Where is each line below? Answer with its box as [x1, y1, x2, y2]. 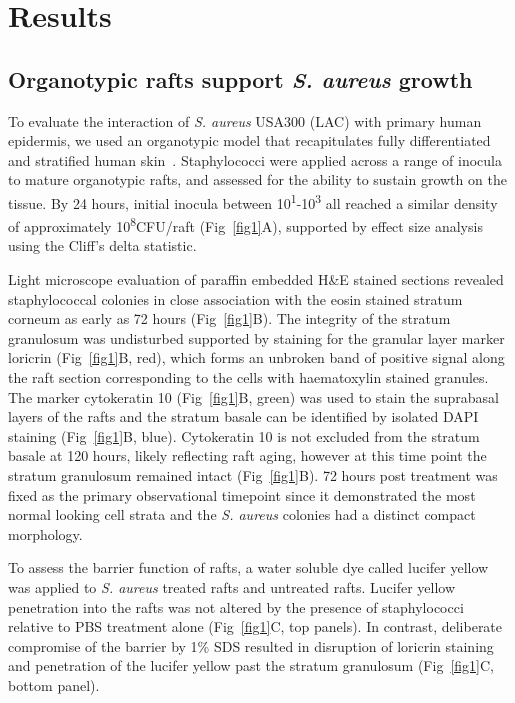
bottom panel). [8, 674, 100, 695]
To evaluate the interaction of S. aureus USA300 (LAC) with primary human [8, 110, 482, 131]
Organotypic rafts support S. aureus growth [8, 63, 473, 94]
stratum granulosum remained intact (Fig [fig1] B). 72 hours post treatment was [8, 464, 498, 485]
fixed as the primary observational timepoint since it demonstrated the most [8, 484, 476, 505]
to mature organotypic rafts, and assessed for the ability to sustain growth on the [8, 169, 507, 190]
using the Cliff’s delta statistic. [8, 235, 197, 256]
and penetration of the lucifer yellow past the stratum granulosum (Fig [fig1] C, [8, 655, 494, 676]
